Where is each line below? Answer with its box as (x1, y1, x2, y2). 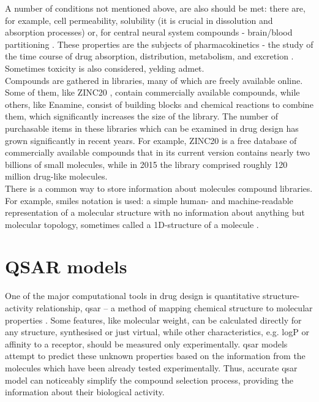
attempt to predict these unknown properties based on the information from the (5, 349, 306, 362)
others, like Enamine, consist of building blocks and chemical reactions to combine (5, 97, 313, 110)
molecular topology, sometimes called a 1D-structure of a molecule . (5, 218, 259, 230)
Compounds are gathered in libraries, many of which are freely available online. (5, 74, 303, 86)
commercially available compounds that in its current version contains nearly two (5, 146, 310, 159)
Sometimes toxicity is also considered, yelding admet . (5, 61, 205, 74)
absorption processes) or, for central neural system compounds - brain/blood (5, 26, 293, 39)
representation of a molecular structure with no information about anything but (5, 206, 305, 219)
